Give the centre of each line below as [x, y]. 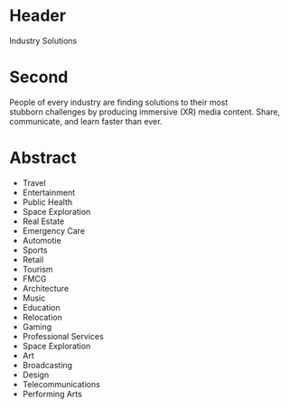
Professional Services [63, 336]
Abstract [43, 158]
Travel [34, 182]
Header [37, 16]
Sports [35, 250]
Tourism [37, 269]
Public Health [47, 202]
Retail [33, 259]
